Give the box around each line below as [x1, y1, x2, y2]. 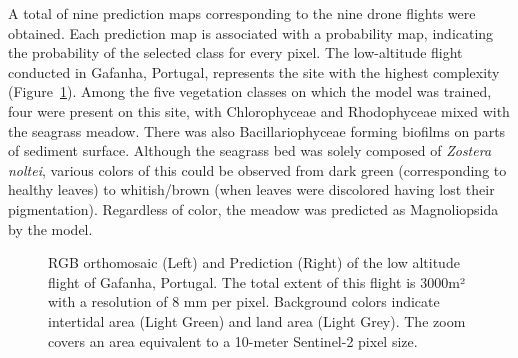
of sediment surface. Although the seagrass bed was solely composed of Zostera [8, 140, 492, 161]
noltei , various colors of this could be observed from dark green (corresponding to [8, 159, 507, 180]
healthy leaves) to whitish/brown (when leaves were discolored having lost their [8, 179, 495, 200]
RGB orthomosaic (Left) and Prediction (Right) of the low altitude [48, 252, 460, 273]
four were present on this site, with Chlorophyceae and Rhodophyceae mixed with [8, 100, 510, 121]
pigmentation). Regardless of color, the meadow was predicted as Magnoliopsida [8, 198, 499, 219]
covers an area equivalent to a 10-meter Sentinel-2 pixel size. [48, 330, 418, 351]
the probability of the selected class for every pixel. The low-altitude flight [8, 42, 463, 63]
